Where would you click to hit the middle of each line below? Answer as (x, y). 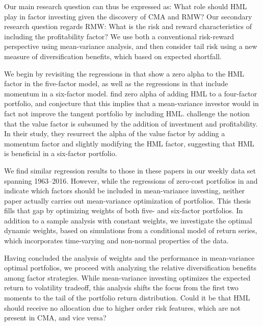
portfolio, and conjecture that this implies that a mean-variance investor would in (131, 103)
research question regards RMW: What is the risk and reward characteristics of (128, 26)
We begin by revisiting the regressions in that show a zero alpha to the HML (124, 73)
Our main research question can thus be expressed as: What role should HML (126, 6)
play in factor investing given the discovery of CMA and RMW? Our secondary (128, 16)
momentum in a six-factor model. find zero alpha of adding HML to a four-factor (131, 93)
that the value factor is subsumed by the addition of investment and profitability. (131, 123)
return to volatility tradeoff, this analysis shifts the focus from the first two (121, 287)
